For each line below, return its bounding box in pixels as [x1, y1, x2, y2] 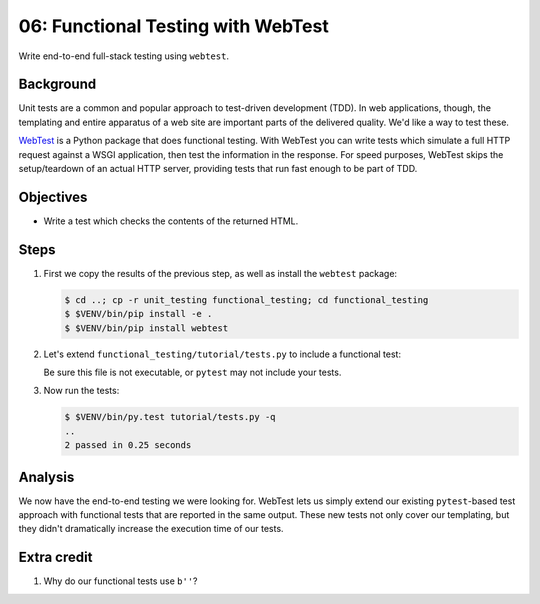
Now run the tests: [43, 385, 120, 397]
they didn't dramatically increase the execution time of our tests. [18, 523, 284, 535]
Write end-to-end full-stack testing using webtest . [18, 50, 230, 62]
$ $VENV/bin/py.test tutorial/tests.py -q [64, 411, 276, 423]
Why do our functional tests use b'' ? [43, 575, 199, 587]
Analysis [18, 468, 75, 485]
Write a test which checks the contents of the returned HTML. [43, 215, 299, 227]
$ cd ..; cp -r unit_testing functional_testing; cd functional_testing [64, 294, 429, 305]
